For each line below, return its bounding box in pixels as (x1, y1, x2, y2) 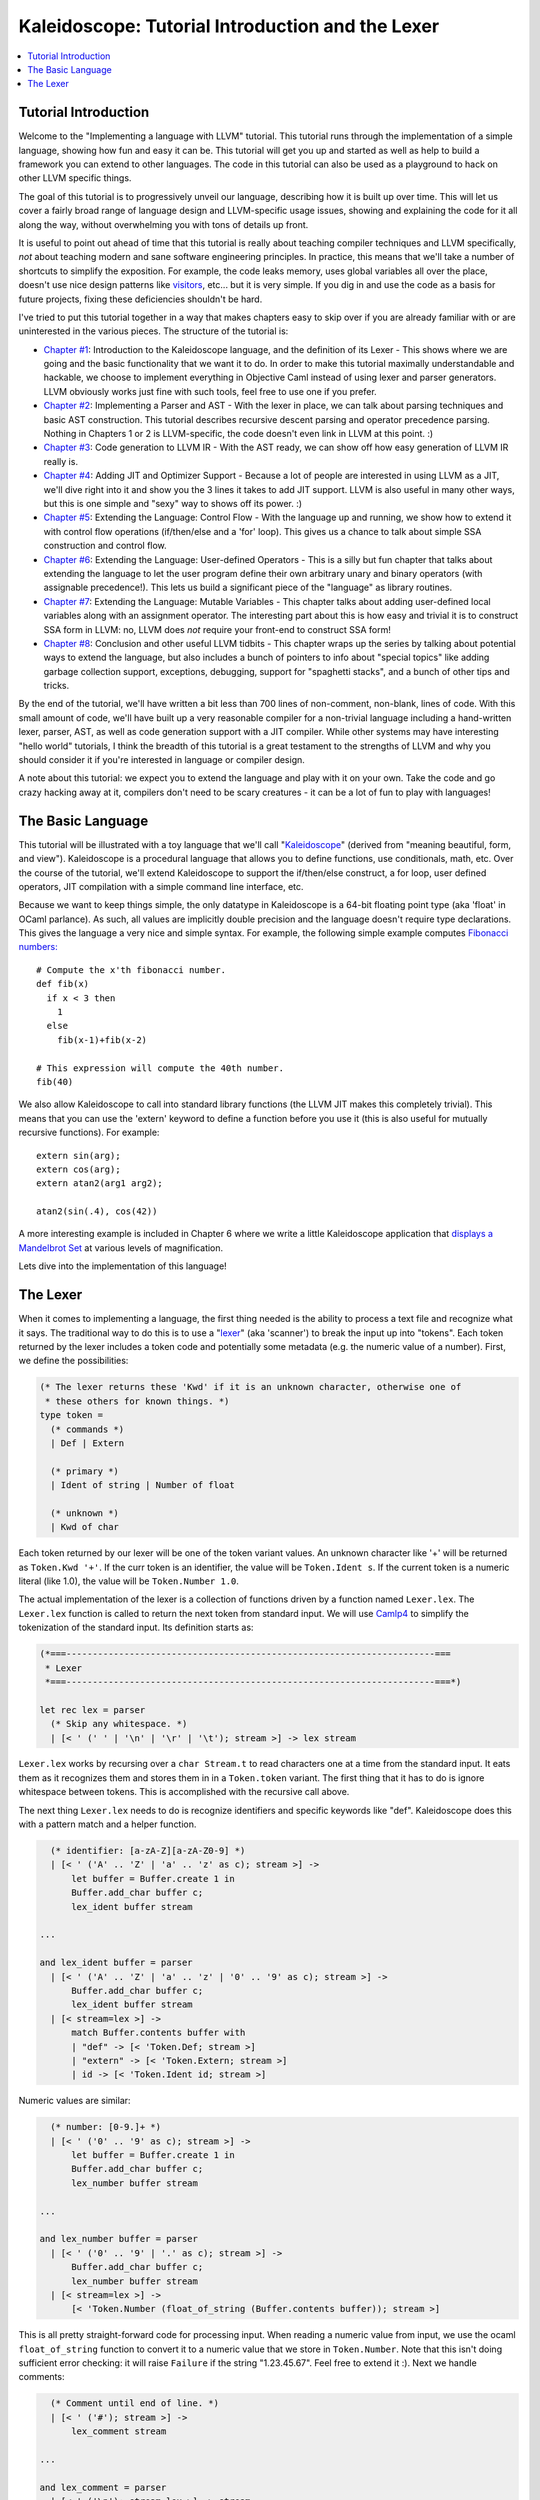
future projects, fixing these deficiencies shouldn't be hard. (18, 293, 263, 305)
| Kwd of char (50, 1521, 120, 1533)
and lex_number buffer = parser (39, 2233, 199, 2245)
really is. (43, 455, 79, 467)
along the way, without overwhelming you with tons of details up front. (18, 218, 309, 230)
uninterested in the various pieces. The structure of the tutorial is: (18, 325, 289, 337)
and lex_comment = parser (39, 2481, 167, 2493)
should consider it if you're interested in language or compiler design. (18, 754, 305, 766)
